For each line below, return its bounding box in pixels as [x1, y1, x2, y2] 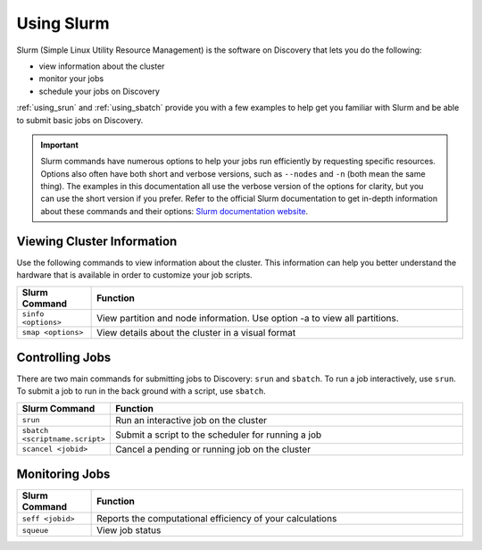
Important [40, 139, 79, 150]
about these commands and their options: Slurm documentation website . [40, 205, 309, 216]
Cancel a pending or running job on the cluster [114, 443, 312, 455]
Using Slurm [16, 13, 111, 33]
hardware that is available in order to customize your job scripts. [16, 270, 253, 280]
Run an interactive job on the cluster [114, 413, 268, 426]
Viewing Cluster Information [16, 233, 178, 249]
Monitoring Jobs [16, 467, 111, 482]
